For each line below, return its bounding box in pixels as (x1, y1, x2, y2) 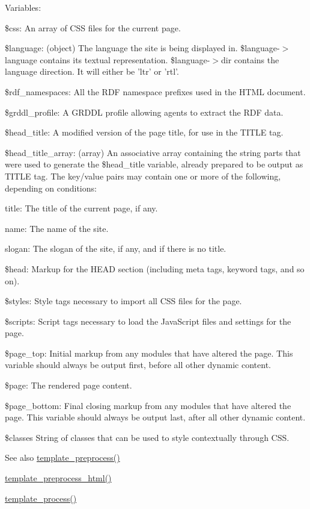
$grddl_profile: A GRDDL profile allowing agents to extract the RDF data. (5, 105, 284, 118)
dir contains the (221, 53, 279, 66)
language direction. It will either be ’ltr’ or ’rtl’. (5, 65, 179, 78)
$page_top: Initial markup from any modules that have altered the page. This (5, 346, 293, 359)
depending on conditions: (5, 181, 97, 194)
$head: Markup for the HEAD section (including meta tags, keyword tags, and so (5, 262, 305, 275)
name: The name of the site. (5, 222, 109, 234)
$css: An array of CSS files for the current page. (5, 21, 181, 34)
